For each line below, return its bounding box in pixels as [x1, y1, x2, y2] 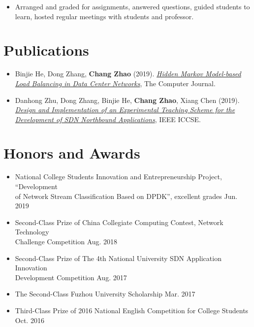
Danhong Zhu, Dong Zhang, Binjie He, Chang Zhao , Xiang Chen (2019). [15, 95, 240, 105]
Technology [15, 227, 49, 237]
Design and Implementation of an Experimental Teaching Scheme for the [15, 104, 235, 115]
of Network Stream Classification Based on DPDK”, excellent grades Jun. [15, 191, 238, 201]
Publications [3, 40, 89, 60]
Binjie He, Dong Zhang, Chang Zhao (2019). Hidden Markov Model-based [15, 68, 241, 79]
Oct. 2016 [15, 315, 44, 325]
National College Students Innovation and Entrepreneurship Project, [15, 171, 222, 182]
